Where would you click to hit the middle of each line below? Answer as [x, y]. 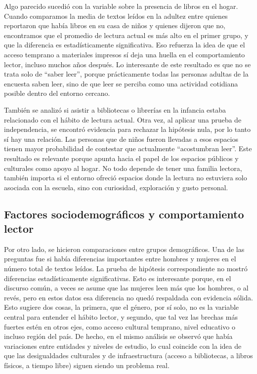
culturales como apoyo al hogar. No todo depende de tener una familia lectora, [123, 168]
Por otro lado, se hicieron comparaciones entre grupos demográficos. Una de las [124, 249]
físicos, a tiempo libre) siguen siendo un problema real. [87, 365]
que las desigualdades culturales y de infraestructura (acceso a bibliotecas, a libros [128, 355]
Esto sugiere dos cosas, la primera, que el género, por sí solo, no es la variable [122, 307]
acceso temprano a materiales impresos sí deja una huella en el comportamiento [125, 54]
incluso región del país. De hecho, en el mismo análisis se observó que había [118, 336]
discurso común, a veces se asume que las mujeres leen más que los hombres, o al [126, 288]
